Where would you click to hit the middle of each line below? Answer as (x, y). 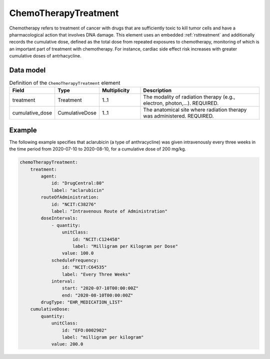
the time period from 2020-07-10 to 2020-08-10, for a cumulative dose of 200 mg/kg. (98, 149)
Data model (27, 70)
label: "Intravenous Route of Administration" (109, 211)
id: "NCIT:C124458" (96, 239)
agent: (49, 176)
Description (157, 90)
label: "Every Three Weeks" (96, 274)
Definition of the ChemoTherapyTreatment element (65, 83)
